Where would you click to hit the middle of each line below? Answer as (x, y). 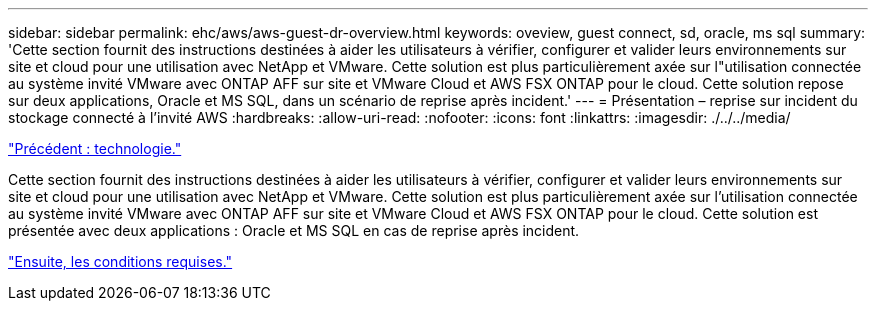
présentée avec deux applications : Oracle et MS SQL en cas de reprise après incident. (294, 230)
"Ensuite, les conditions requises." (120, 261)
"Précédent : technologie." (95, 148)
